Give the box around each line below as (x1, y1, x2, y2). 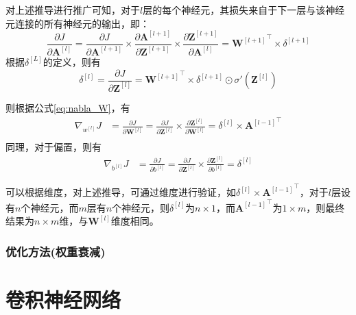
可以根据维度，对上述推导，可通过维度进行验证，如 (5, 185, 236, 199)
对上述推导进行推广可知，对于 (5, 3, 140, 16)
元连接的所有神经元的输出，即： (5, 16, 150, 30)
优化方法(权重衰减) (5, 242, 106, 260)
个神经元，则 (112, 200, 170, 214)
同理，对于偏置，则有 (5, 140, 102, 154)
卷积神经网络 (5, 285, 121, 313)
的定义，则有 (43, 54, 101, 68)
